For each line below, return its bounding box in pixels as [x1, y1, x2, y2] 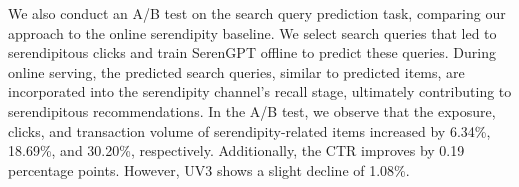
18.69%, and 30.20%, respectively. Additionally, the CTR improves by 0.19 [8, 140, 465, 161]
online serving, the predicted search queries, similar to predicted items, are [8, 61, 465, 82]
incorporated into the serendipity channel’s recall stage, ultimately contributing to [8, 81, 512, 102]
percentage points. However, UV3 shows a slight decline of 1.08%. [8, 159, 410, 180]
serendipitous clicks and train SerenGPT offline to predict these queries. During [8, 42, 497, 63]
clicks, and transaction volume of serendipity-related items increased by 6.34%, [8, 120, 491, 141]
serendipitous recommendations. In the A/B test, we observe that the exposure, [8, 100, 496, 121]
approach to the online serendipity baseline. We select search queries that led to [8, 22, 497, 43]
